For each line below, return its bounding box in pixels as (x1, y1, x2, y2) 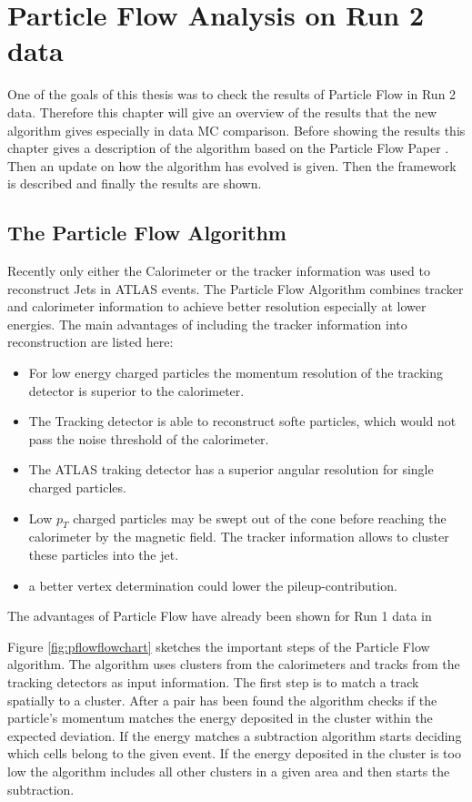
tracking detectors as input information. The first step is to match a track (7, 672, 419, 691)
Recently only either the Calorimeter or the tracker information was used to (7, 261, 430, 280)
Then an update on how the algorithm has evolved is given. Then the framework (7, 156, 457, 175)
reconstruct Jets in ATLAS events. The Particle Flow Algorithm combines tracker (7, 279, 464, 298)
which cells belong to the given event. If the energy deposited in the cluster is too (7, 744, 461, 763)
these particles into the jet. (28, 545, 179, 563)
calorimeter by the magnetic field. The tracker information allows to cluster (28, 527, 449, 546)
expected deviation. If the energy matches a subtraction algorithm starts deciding (7, 726, 462, 745)
